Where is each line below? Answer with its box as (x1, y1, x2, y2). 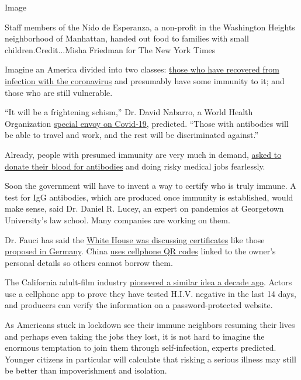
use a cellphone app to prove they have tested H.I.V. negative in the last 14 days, (5, 287, 296, 299)
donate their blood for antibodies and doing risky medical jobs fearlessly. (5, 160, 265, 172)
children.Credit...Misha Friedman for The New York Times (5, 43, 216, 56)
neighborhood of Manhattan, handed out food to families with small (5, 32, 249, 44)
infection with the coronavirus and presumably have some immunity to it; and (5, 74, 285, 87)
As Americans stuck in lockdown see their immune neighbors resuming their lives (5, 319, 295, 331)
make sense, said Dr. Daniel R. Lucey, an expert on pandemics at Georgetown (5, 202, 284, 215)
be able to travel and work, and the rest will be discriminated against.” (5, 129, 258, 141)
